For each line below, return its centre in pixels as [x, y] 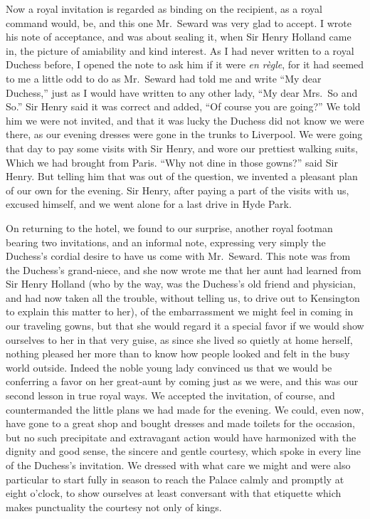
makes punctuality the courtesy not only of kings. [114, 507]
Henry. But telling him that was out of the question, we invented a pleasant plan [182, 176]
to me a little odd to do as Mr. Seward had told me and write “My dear [164, 78]
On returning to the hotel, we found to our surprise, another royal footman [169, 227]
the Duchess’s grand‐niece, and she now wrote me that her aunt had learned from [184, 269]
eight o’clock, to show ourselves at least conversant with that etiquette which [174, 493]
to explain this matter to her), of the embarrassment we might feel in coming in [180, 311]
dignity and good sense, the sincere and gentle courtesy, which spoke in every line [184, 451]
